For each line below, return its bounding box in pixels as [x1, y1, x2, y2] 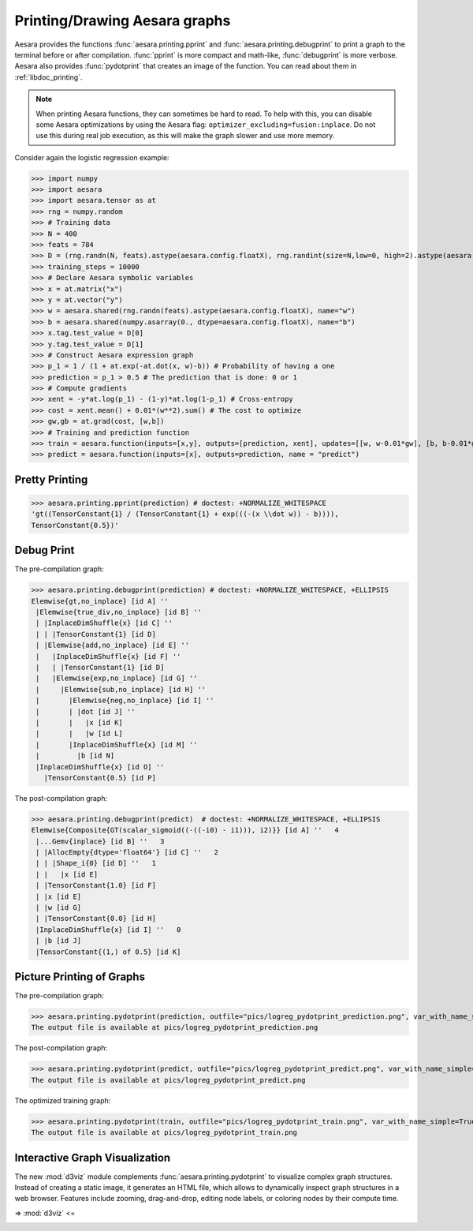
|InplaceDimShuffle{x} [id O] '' [35, 762, 165, 771]
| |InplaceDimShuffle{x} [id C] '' [35, 619, 173, 627]
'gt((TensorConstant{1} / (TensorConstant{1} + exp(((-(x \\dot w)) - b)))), [31, 510, 339, 518]
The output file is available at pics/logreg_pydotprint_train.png [31, 1128, 298, 1137]
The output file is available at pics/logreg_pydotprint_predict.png [31, 1076, 306, 1084]
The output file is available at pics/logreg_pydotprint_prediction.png [31, 1023, 318, 1032]
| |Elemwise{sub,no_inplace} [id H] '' [35, 685, 207, 694]
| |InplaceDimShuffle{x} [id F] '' [35, 652, 181, 660]
